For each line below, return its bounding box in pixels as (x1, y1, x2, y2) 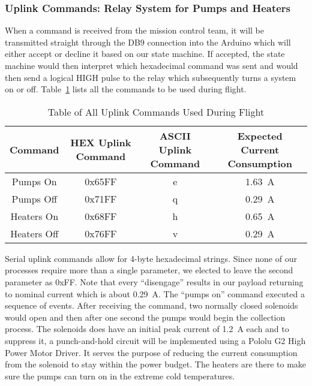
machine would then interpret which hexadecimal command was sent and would (5, 59, 298, 71)
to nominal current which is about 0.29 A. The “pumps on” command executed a (5, 287, 305, 300)
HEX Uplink (70, 135, 131, 150)
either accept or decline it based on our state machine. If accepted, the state (5, 47, 285, 60)
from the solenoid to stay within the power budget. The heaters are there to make (5, 358, 307, 370)
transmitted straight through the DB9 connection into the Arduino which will (5, 35, 291, 48)
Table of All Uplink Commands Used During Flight (47, 104, 265, 119)
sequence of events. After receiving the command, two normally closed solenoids (5, 299, 298, 312)
